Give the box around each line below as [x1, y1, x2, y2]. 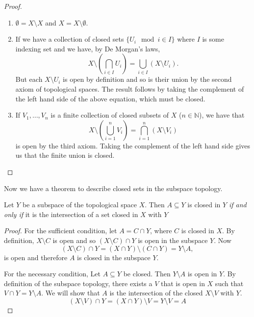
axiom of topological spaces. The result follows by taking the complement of [15, 83, 244, 94]
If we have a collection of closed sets [15, 34, 124, 44]
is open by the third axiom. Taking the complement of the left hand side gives [15, 140, 251, 150]
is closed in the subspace [77, 252, 151, 262]
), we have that [199, 110, 245, 120]
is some [202, 34, 224, 44]
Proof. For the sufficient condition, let [4, 225, 117, 236]
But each [15, 74, 43, 84]
